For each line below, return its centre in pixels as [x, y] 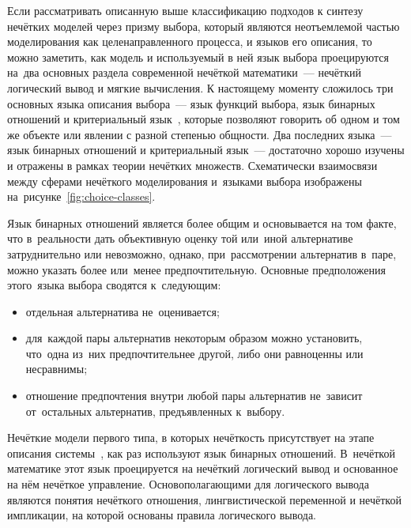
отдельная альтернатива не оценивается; [123, 311]
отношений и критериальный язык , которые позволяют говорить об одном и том [204, 119]
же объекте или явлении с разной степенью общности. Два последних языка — [200, 134]
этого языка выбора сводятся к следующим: [114, 285]
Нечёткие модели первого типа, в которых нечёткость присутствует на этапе [191, 437]
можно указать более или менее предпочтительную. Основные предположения [196, 269]
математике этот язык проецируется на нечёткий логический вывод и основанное [203, 468]
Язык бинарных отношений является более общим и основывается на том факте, [202, 223]
